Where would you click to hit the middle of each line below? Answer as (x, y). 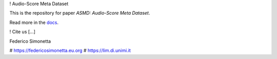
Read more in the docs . (34, 22)
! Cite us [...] (23, 32)
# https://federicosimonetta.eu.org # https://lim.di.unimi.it (70, 50)
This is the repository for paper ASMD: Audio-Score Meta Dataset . (80, 13)
